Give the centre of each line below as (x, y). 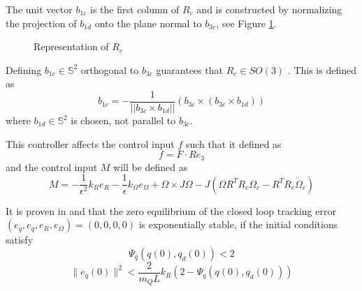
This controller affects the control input (90, 143)
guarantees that (189, 69)
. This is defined (322, 69)
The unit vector (39, 9)
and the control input (52, 166)
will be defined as (151, 166)
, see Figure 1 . (246, 23)
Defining (24, 69)
